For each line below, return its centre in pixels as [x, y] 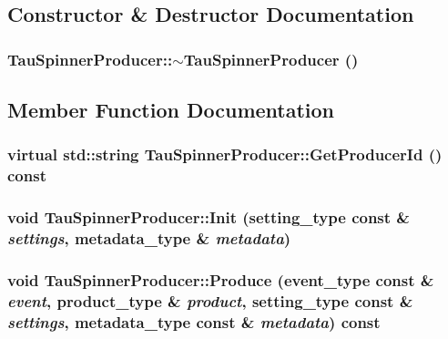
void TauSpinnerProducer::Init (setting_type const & [209, 217]
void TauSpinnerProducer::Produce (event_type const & [221, 279]
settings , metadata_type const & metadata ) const [194, 321]
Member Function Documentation [171, 110]
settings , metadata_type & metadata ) [149, 238]
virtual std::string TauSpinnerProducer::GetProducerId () [225, 154]
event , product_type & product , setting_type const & [210, 300]
